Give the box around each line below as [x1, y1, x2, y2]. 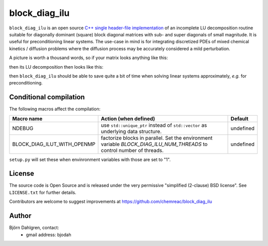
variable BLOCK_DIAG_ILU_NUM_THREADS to [101, 141, 208, 148]
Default [230, 115, 249, 122]
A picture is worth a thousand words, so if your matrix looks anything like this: [9, 55, 168, 61]
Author [9, 212, 32, 220]
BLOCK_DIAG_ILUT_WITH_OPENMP [12, 141, 96, 148]
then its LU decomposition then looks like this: [9, 64, 104, 70]
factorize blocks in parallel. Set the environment [101, 134, 213, 141]
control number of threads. [101, 147, 164, 154]
